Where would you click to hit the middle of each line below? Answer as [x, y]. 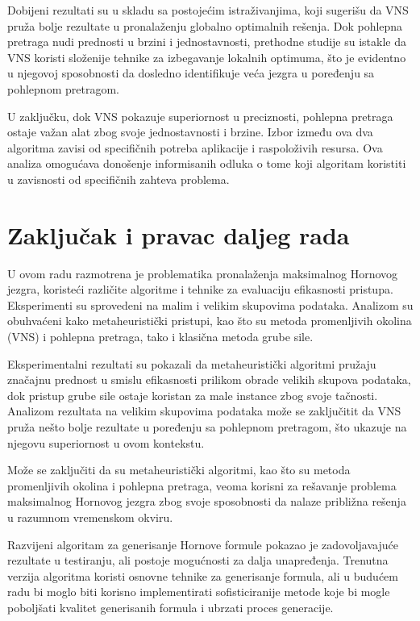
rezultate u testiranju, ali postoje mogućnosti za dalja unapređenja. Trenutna [198, 560]
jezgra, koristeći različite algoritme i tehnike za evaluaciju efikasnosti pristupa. [200, 289]
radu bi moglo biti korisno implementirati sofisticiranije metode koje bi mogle [199, 592]
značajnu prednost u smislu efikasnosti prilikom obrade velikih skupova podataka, [209, 379]
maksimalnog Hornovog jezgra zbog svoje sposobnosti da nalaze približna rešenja [207, 501]
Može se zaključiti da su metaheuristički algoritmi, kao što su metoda [179, 470]
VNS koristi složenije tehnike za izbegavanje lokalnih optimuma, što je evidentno [207, 57]
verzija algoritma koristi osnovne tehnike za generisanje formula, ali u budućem [203, 575]
